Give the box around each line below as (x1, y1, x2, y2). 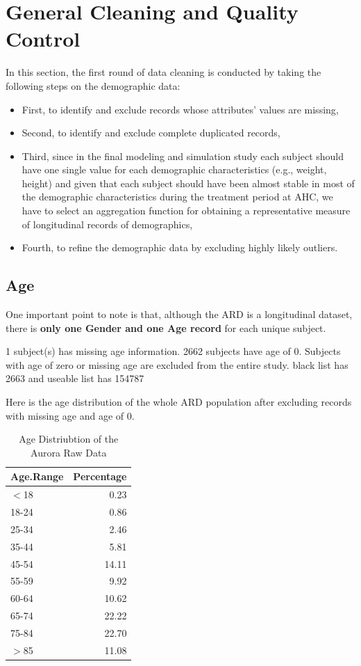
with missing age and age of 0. (6, 408, 135, 422)
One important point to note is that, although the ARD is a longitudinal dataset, (6, 307, 353, 322)
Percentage (73, 469, 127, 484)
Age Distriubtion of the (19, 431, 119, 446)
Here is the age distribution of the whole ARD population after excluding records (6, 395, 352, 409)
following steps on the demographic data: (6, 78, 180, 93)
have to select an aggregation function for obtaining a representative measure (22, 203, 351, 218)
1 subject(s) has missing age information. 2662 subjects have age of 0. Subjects (6, 344, 341, 358)
